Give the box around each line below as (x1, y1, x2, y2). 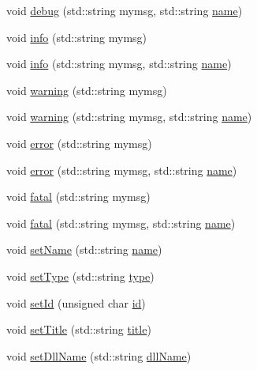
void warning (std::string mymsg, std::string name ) (6, 108, 252, 125)
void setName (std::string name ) (6, 241, 162, 258)
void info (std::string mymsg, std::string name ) (6, 55, 232, 72)
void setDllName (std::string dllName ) (6, 347, 192, 364)
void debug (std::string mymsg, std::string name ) (6, 2, 243, 18)
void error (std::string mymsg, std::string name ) (6, 161, 237, 178)
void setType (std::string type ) (6, 267, 155, 284)
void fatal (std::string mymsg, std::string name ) (6, 214, 236, 231)
